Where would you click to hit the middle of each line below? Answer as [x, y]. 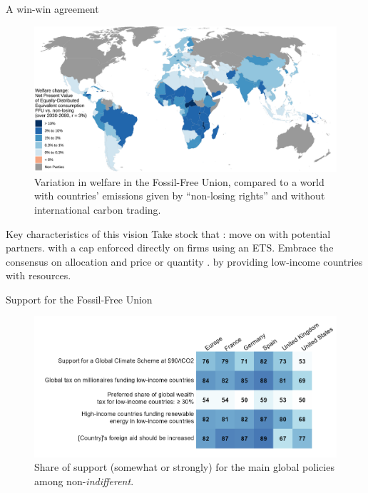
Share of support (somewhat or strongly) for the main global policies [184, 467]
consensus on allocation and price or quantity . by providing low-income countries [184, 261]
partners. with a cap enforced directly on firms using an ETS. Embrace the [170, 248]
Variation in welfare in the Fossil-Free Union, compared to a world [179, 181]
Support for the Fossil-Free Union [79, 299]
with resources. [39, 275]
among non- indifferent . [84, 481]
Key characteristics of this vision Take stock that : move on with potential [168, 233]
